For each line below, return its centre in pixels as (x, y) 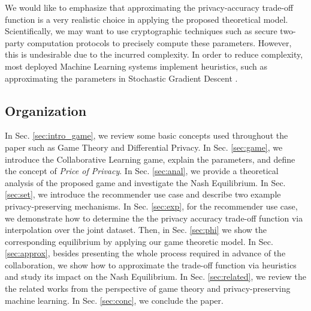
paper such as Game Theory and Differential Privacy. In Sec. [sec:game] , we (144, 147)
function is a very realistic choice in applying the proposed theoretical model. (147, 19)
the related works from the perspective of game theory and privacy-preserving (148, 288)
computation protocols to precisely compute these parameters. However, (159, 42)
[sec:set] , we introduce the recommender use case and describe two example (143, 194)
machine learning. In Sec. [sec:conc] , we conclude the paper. (114, 300)
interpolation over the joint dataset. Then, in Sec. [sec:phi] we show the (136, 230)
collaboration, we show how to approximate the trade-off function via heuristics (151, 264)
